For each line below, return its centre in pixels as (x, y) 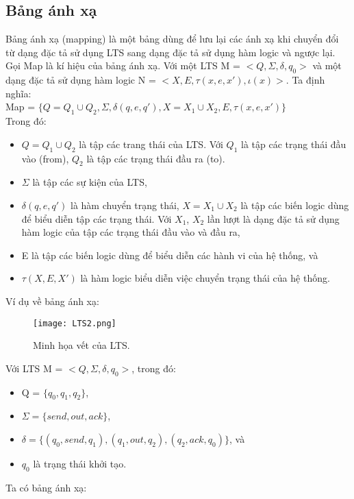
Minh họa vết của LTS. (81, 345)
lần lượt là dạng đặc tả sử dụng (273, 218)
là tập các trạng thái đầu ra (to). (156, 158)
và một (327, 65)
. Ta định (305, 80)
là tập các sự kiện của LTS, (90, 182)
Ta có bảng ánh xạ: (46, 487)
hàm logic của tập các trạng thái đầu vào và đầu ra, (131, 232)
